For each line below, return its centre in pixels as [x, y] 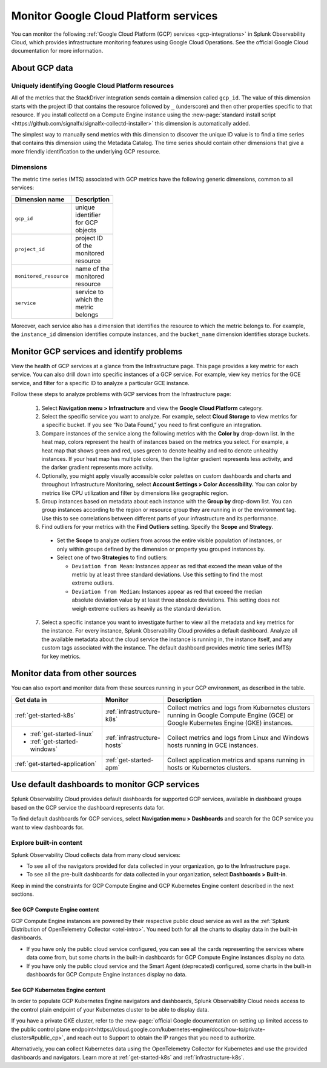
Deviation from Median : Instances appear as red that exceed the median [167, 591]
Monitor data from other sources [74, 673]
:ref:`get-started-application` [56, 764]
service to [90, 292]
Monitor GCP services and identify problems [97, 351]
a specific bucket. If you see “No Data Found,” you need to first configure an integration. [152, 425]
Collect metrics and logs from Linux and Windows [238, 737]
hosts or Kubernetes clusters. [209, 767]
